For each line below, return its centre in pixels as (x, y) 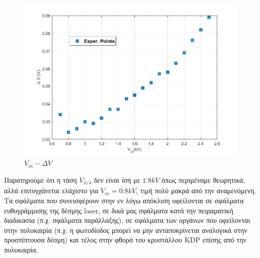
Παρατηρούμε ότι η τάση (40, 180)
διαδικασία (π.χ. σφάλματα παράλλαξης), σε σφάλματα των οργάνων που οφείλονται (127, 220)
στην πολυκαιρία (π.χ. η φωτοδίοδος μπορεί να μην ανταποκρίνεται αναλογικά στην (126, 230)
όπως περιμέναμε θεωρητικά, (203, 180)
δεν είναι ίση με (117, 180)
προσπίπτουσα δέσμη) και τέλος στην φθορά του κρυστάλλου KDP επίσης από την (125, 240)
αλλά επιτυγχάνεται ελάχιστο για (51, 190)
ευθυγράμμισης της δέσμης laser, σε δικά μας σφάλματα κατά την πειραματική (119, 210)
